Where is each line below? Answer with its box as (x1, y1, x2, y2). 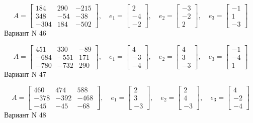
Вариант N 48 (4, 109, 46, 120)
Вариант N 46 (4, 28, 46, 38)
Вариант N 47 (4, 68, 46, 79)
